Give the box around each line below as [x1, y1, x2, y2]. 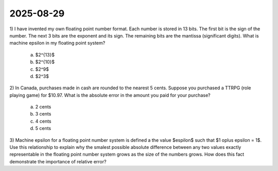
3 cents [35, 111, 51, 117]
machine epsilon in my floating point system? [9, 40, 106, 46]
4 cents [35, 118, 51, 124]
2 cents [35, 104, 51, 110]
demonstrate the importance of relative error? [9, 158, 107, 164]
